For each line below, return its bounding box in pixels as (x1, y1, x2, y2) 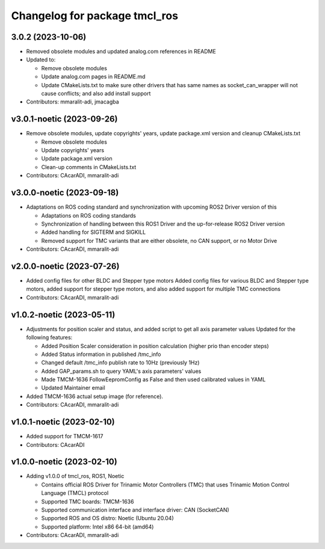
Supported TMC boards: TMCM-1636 (41, 498, 134, 505)
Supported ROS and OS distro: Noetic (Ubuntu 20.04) (41, 515, 174, 522)
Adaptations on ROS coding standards (41, 212, 137, 219)
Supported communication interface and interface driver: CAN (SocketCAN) (41, 506, 230, 514)
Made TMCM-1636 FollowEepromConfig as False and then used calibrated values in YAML (41, 376, 266, 383)
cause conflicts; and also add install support (41, 90, 151, 97)
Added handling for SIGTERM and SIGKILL (41, 228, 146, 236)
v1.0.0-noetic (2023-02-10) (11, 457, 117, 467)
